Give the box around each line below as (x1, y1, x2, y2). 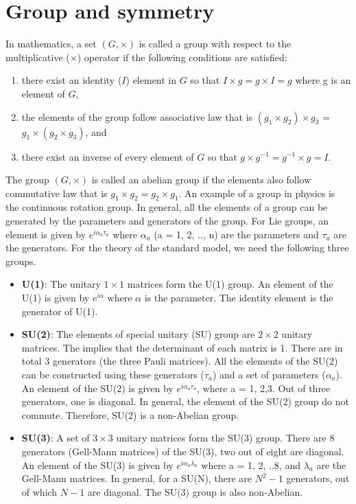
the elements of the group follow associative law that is (21, 109, 253, 124)
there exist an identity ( (21, 73, 122, 87)
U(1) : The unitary (21, 277, 101, 291)
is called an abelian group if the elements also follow (91, 172, 311, 187)
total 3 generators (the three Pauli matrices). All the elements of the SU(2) (21, 354, 338, 368)
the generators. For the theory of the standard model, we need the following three (5, 240, 349, 255)
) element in (126, 73, 177, 87)
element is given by (5, 227, 86, 241)
